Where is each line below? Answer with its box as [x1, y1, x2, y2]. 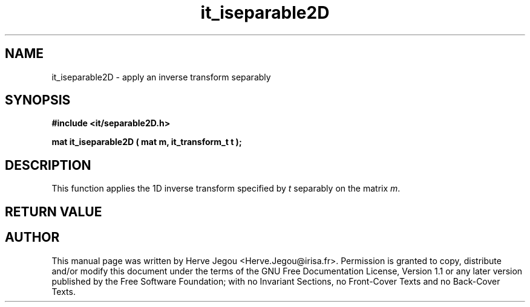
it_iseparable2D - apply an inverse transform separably [51, 71, 271, 82]
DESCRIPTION [5, 157, 91, 173]
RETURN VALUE [5, 204, 102, 219]
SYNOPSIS [5, 92, 71, 108]
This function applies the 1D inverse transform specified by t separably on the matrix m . [51, 183, 401, 194]
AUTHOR [5, 230, 60, 245]
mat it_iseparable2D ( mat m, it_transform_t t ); [51, 137, 242, 147]
